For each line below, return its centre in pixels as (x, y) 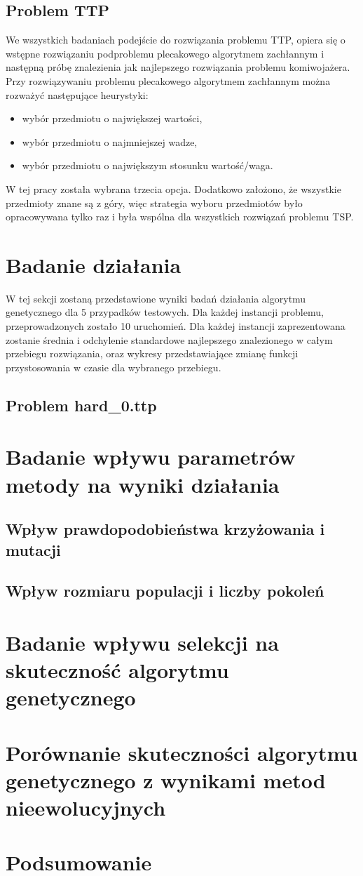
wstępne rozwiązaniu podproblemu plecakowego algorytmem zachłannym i (165, 53)
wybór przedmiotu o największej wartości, (112, 118)
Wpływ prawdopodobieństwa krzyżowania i (165, 529)
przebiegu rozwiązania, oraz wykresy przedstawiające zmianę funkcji (152, 353)
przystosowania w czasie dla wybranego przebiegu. (114, 367)
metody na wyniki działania (143, 484)
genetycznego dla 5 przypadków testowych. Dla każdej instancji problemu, (165, 312)
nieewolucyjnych (86, 808)
